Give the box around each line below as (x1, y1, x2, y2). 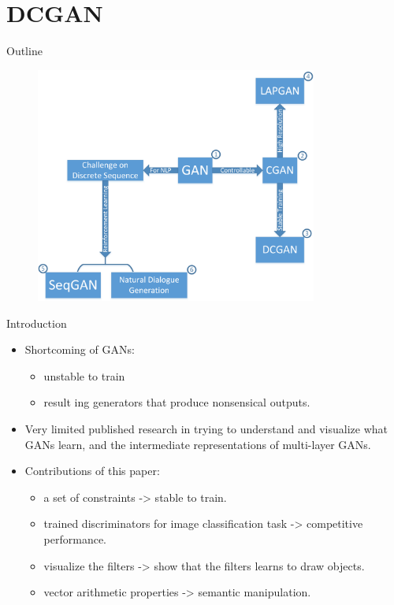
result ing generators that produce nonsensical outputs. (43, 394, 310, 410)
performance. (43, 530, 107, 547)
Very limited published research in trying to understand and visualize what (24, 420, 388, 436)
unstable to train (43, 367, 125, 384)
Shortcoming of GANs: (24, 341, 135, 358)
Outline (6, 43, 43, 59)
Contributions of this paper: (24, 462, 160, 479)
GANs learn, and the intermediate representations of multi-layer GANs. (24, 436, 371, 452)
